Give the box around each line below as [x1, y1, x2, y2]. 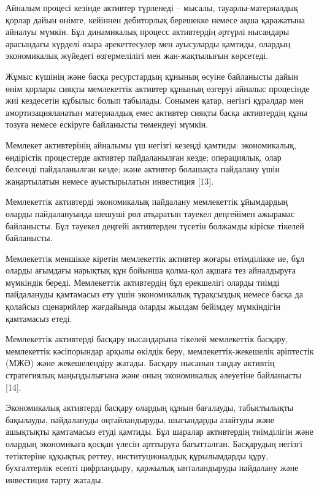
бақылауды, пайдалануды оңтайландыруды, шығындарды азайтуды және [6, 413, 275, 426]
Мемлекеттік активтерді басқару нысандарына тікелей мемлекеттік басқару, [6, 332, 288, 345]
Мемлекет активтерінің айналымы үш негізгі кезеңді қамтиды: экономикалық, [6, 138, 296, 151]
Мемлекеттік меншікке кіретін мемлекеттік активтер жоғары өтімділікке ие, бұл [6, 251, 304, 264]
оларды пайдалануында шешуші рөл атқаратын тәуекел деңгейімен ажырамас [6, 207, 295, 220]
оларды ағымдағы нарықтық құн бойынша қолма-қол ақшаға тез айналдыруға [6, 264, 296, 277]
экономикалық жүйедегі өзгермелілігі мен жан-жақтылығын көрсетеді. [6, 49, 269, 62]
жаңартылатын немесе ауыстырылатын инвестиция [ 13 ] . [6, 174, 214, 187]
